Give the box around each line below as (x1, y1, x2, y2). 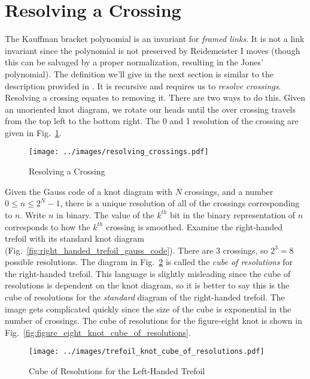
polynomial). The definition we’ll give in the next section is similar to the (5, 67, 274, 80)
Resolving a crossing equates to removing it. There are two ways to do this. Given (5, 91, 306, 104)
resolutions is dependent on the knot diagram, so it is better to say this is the (5, 279, 290, 291)
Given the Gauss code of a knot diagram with (5, 185, 172, 197)
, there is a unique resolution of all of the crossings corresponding (60, 197, 300, 209)
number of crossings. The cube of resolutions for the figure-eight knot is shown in (5, 314, 302, 327)
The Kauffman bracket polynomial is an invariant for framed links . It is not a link (5, 32, 305, 45)
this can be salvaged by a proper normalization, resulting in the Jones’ (5, 56, 263, 68)
